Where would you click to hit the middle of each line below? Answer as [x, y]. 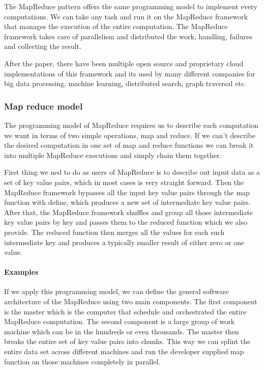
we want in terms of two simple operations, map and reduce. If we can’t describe [130, 135]
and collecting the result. [43, 46]
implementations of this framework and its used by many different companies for [130, 73]
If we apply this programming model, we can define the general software [116, 291]
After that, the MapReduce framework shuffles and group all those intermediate [129, 212]
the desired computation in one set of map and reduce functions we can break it [129, 145]
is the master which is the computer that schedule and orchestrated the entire [125, 311]
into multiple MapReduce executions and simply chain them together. [113, 155]
